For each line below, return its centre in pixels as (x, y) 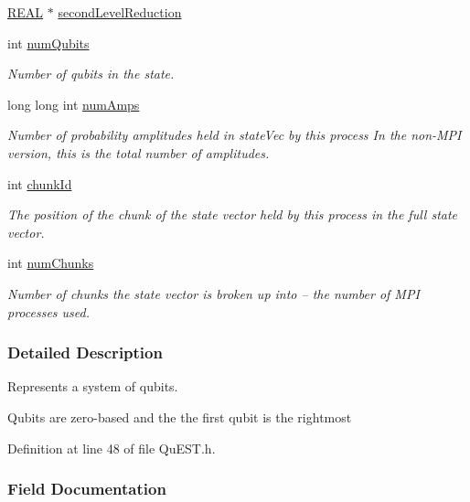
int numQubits (48, 43)
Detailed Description (85, 352)
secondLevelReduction (120, 12)
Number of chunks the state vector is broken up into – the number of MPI (214, 293)
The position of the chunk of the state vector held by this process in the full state (233, 214)
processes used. (49, 311)
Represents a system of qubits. (93, 386)
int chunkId (40, 183)
